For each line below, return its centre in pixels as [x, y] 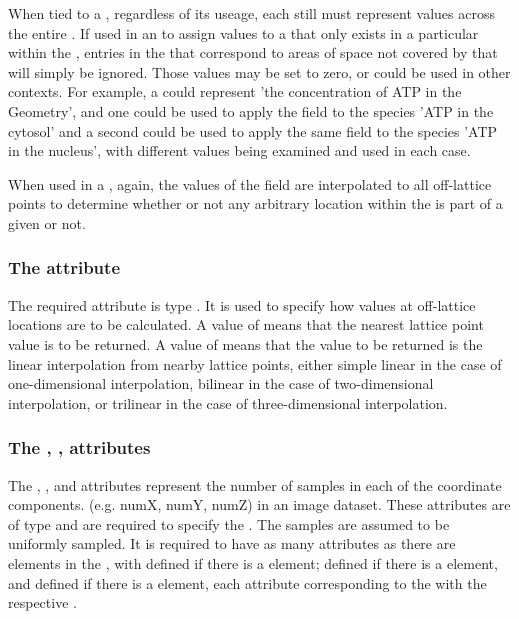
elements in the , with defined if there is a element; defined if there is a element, [253, 562]
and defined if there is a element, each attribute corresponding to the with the [247, 582]
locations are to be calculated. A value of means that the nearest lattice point [246, 324]
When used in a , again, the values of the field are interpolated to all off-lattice [250, 183]
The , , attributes [79, 447]
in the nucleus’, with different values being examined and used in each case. [239, 150]
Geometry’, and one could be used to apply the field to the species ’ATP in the [251, 110]
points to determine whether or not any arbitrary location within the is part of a [255, 203]
